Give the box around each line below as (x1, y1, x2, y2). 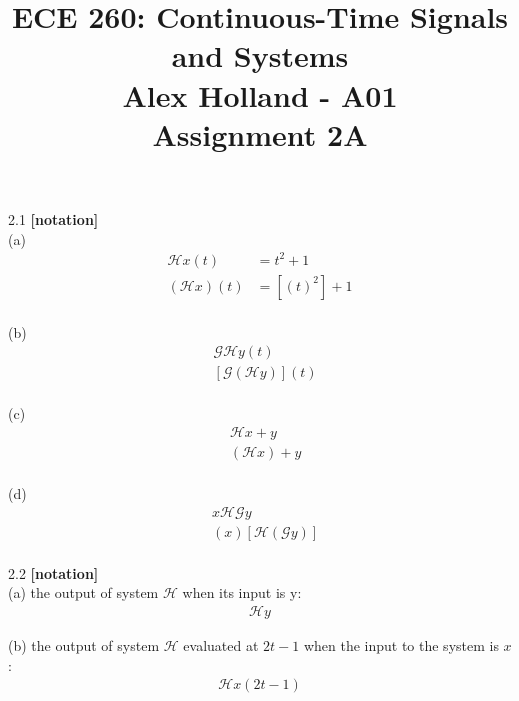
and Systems (171, 35, 349, 76)
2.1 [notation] (8, 208, 99, 229)
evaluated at (183, 635, 259, 655)
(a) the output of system (8, 582, 159, 603)
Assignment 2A (152, 113, 368, 154)
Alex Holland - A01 (122, 74, 398, 115)
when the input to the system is (303, 635, 499, 655)
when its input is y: (182, 582, 302, 603)
